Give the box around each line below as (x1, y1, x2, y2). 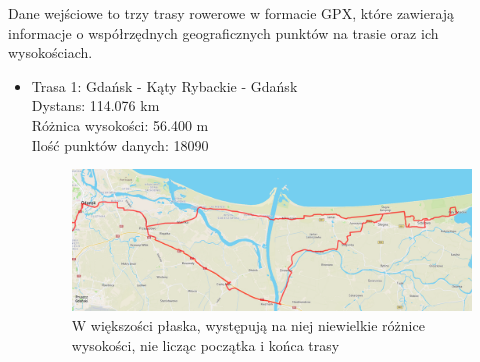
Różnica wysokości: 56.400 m (31, 114, 209, 135)
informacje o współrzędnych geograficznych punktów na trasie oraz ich (8, 22, 439, 43)
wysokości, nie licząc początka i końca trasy (71, 334, 340, 355)
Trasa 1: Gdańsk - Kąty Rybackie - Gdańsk (31, 75, 298, 96)
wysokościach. (8, 42, 93, 63)
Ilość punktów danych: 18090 (31, 134, 209, 155)
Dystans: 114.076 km (31, 95, 160, 116)
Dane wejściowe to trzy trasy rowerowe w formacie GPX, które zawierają (8, 3, 455, 23)
